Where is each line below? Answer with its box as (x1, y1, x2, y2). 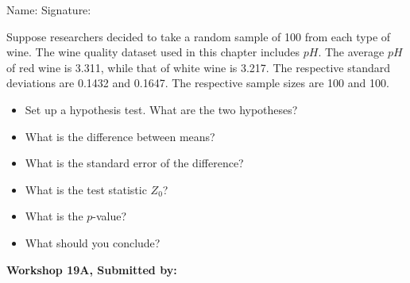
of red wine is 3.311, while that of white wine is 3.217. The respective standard (6, 59, 391, 75)
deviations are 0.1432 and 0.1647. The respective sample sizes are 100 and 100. (6, 75, 389, 91)
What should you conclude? (25, 234, 161, 250)
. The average (318, 44, 385, 60)
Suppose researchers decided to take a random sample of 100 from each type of (6, 28, 391, 44)
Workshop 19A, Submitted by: (6, 261, 177, 277)
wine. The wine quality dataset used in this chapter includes (6, 44, 300, 60)
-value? (92, 208, 127, 224)
